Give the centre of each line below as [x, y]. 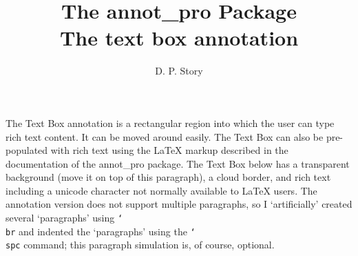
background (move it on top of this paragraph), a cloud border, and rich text [168, 177]
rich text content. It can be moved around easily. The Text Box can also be [165, 136]
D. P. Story [179, 71]
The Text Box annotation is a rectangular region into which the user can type [170, 122]
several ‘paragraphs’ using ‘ [64, 218]
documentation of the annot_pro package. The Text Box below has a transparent [178, 163]
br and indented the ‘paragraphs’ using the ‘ [101, 231]
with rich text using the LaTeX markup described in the [169, 150]
